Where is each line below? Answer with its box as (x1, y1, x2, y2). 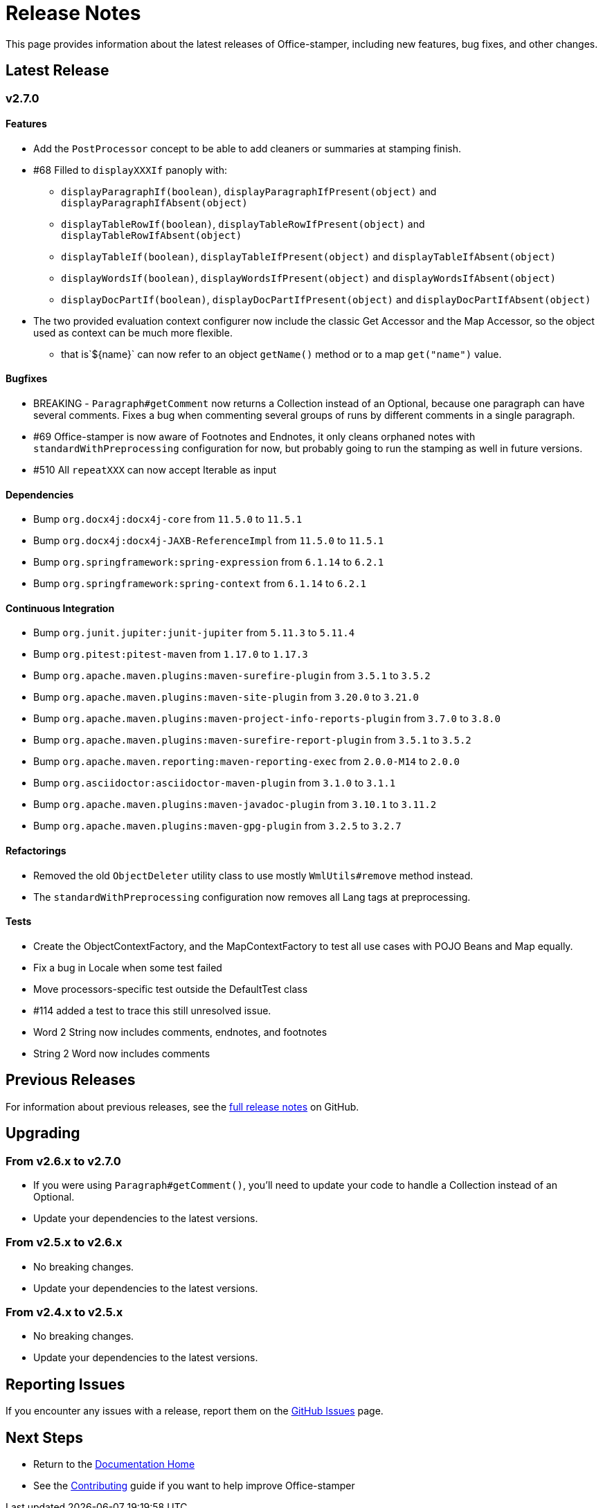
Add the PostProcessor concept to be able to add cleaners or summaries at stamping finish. (33, 142, 461, 154)
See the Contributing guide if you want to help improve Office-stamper (33, 1480, 355, 1492)
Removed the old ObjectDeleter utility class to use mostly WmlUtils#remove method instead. (33, 869, 474, 881)
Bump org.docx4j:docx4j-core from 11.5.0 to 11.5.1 (33, 513, 303, 526)
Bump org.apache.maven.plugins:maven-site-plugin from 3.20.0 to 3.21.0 (33, 691, 419, 703)
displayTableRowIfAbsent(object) (61, 229, 242, 241)
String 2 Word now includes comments (33, 1047, 210, 1059)
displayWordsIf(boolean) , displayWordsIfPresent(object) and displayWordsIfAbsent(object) (61, 271, 556, 284)
